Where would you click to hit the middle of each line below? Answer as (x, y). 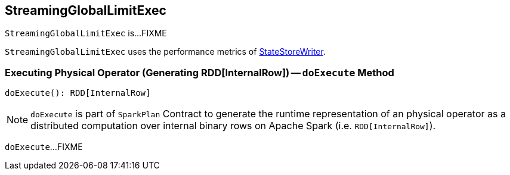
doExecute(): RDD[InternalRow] (78, 93)
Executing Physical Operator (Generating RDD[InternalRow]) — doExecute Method (200, 72)
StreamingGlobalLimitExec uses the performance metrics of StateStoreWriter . (165, 52)
